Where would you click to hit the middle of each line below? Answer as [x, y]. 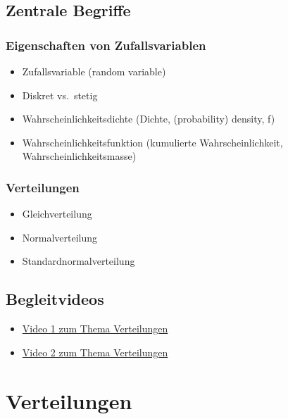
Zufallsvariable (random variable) [94, 71]
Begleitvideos [55, 299]
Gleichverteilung [57, 214]
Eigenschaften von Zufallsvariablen [106, 45]
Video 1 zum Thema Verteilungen [95, 329]
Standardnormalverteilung [79, 261]
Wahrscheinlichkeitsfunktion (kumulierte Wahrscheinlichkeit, [152, 142]
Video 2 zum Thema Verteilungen [95, 352]
